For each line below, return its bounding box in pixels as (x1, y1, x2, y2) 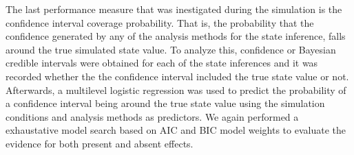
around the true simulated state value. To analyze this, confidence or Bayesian (6, 42, 336, 56)
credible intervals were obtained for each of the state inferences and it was (6, 56, 318, 70)
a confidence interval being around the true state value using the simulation (6, 96, 325, 110)
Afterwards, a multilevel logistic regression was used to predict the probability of (6, 82, 346, 97)
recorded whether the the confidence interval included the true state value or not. (6, 69, 349, 83)
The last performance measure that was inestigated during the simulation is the (6, 2, 342, 16)
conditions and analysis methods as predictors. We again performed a (6, 109, 299, 123)
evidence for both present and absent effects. (6, 136, 194, 150)
